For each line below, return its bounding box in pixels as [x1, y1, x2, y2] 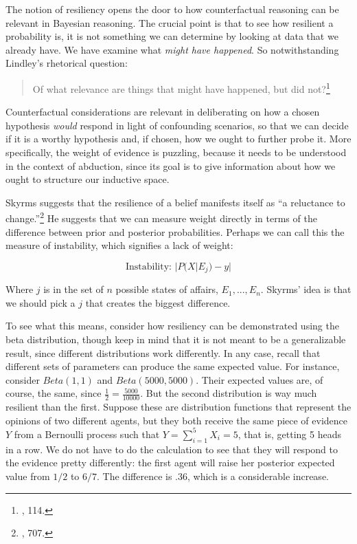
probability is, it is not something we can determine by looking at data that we [5, 29, 338, 43]
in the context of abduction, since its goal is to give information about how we [5, 158, 336, 173]
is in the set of [43, 282, 104, 296]
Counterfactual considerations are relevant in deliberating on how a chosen [5, 105, 320, 119]
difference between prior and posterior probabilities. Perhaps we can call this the [5, 224, 345, 239]
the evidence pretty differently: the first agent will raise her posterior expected [5, 455, 335, 470]
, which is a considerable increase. [187, 468, 329, 483]
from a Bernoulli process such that [14, 426, 160, 441]
